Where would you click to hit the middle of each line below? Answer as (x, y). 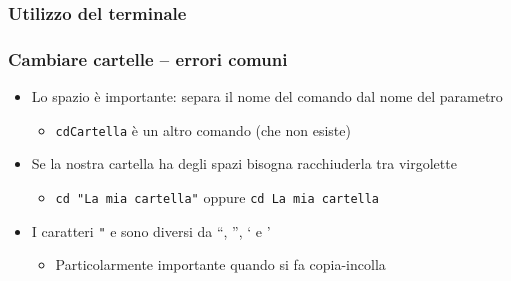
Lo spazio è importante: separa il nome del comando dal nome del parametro (267, 96)
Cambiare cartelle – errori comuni (148, 58)
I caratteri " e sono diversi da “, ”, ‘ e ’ (151, 230)
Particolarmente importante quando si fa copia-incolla (220, 264)
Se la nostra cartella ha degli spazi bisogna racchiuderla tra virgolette (244, 163)
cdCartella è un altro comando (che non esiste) (203, 129)
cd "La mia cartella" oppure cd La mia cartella (217, 196)
